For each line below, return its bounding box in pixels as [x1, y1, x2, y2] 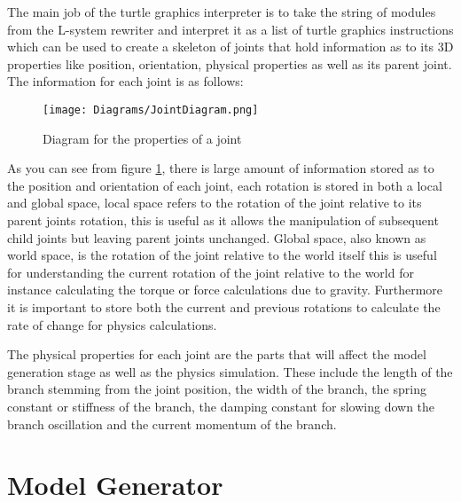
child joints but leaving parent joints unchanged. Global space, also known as [7, 228, 426, 247]
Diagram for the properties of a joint [43, 129, 242, 147]
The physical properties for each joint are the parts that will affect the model [7, 345, 426, 364]
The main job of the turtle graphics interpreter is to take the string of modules [7, 3, 436, 20]
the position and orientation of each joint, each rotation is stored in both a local [7, 176, 442, 194]
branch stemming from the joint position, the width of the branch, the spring [7, 380, 426, 398]
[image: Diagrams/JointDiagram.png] [43, 103, 259, 116]
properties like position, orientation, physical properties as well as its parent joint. [7, 54, 452, 73]
